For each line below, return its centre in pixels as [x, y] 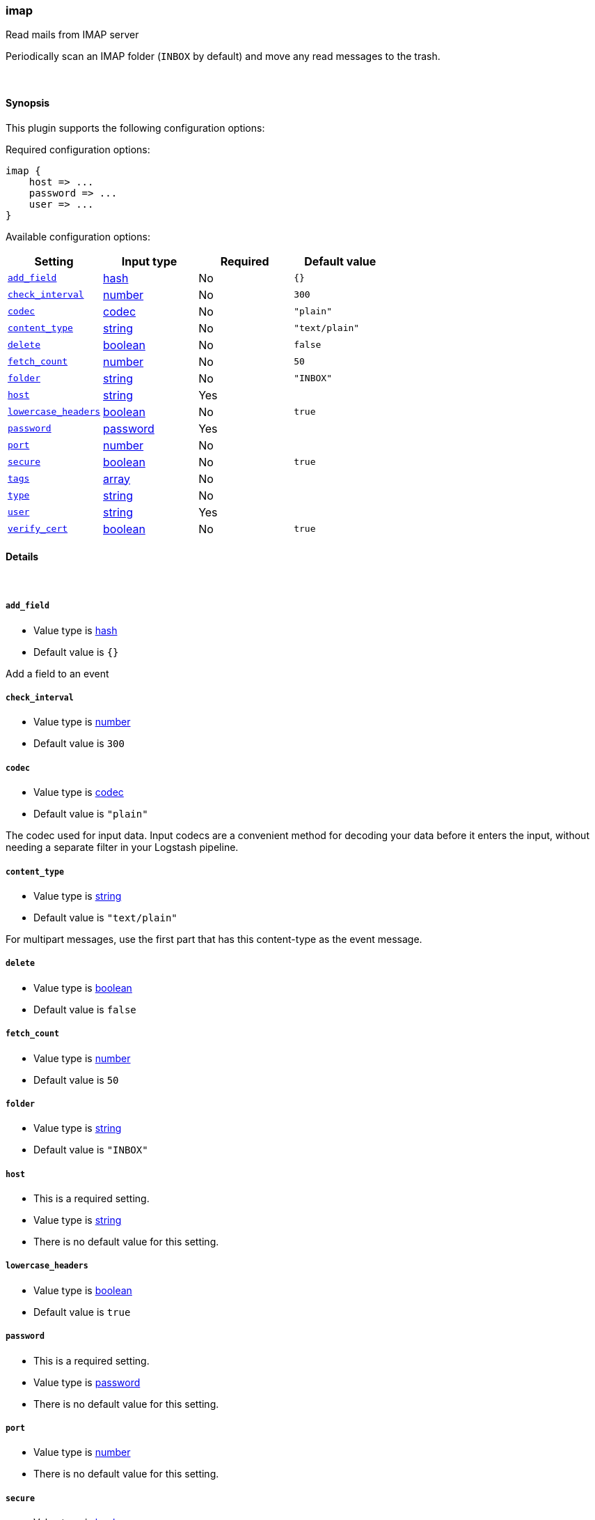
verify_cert [38, 529]
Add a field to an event [57, 673]
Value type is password [87, 1382]
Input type [149, 261]
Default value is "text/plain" [105, 917]
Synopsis [28, 102]
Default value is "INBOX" [91, 1150]
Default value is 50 [76, 1080]
